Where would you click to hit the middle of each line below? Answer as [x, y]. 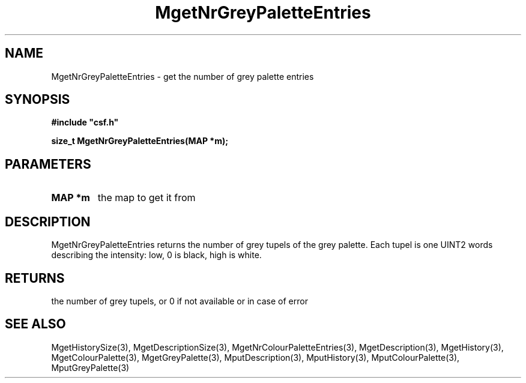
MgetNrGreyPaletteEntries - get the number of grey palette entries [183, 76]
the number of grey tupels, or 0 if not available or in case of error [180, 301]
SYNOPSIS [38, 100]
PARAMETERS [48, 164]
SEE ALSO [35, 324]
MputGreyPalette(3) [90, 367]
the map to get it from [147, 198]
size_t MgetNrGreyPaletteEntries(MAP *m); [140, 141]
